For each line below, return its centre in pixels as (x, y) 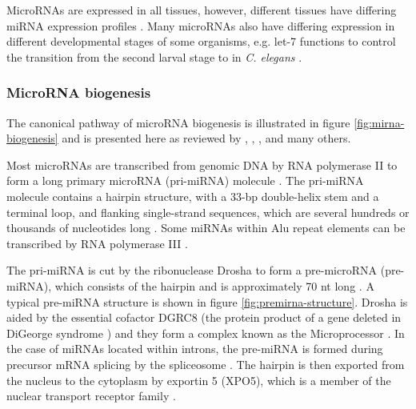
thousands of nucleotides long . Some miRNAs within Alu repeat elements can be (206, 228)
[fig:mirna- (379, 122)
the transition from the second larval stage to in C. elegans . (154, 56)
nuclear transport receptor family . (91, 396)
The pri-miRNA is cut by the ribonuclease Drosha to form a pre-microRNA (192, 270)
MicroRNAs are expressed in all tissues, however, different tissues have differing (202, 10)
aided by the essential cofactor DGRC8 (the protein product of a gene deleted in (204, 317)
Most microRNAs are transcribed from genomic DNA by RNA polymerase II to (202, 164)
